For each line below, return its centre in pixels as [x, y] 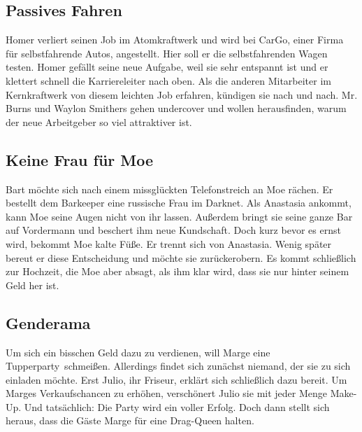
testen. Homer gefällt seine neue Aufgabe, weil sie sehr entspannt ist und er [167, 67]
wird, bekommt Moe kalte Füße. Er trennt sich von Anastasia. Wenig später [169, 243]
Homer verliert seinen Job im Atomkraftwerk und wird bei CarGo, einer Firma [175, 40]
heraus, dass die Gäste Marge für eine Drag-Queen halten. [130, 420]
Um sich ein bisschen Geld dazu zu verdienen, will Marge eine [138, 352]
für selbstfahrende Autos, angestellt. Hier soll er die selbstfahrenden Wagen [167, 53]
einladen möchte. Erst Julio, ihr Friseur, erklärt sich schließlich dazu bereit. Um [176, 379]
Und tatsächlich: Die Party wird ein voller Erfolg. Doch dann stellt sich [177, 406]
